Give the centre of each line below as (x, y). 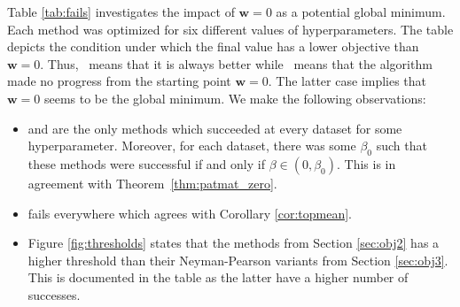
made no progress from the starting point (119, 81)
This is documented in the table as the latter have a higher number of (218, 277)
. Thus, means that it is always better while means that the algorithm (236, 63)
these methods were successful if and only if (146, 163)
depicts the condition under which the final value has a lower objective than (213, 46)
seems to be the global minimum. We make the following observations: (235, 98)
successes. (54, 294)
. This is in (366, 163)
